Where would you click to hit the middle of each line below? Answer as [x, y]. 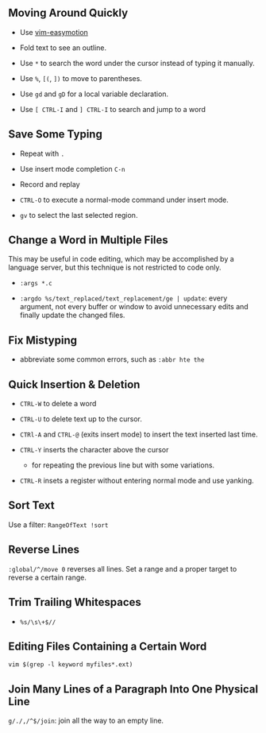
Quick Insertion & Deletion [74, 384]
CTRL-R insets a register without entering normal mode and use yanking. [137, 481]
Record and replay [50, 184]
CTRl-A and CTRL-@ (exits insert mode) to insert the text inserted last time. [139, 434]
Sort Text [31, 505]
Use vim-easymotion [54, 32]
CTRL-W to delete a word [58, 404]
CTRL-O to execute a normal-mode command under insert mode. [124, 200]
